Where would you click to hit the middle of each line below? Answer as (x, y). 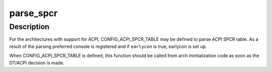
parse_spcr (33, 13)
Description (29, 27)
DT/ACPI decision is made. (37, 62)
